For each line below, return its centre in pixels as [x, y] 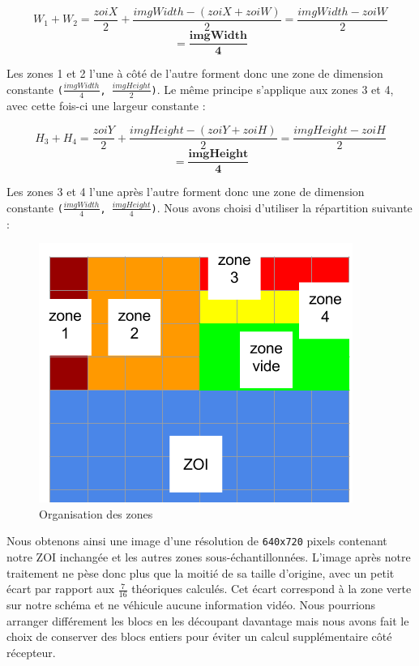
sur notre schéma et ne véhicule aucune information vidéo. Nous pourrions [191, 605]
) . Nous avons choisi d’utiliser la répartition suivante [282, 207]
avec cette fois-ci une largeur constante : [106, 105]
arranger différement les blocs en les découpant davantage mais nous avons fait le [208, 620]
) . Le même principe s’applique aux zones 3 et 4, [272, 89]
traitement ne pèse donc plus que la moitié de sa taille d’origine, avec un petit [201, 572]
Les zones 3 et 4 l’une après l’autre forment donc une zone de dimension [186, 192]
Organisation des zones [96, 513]
